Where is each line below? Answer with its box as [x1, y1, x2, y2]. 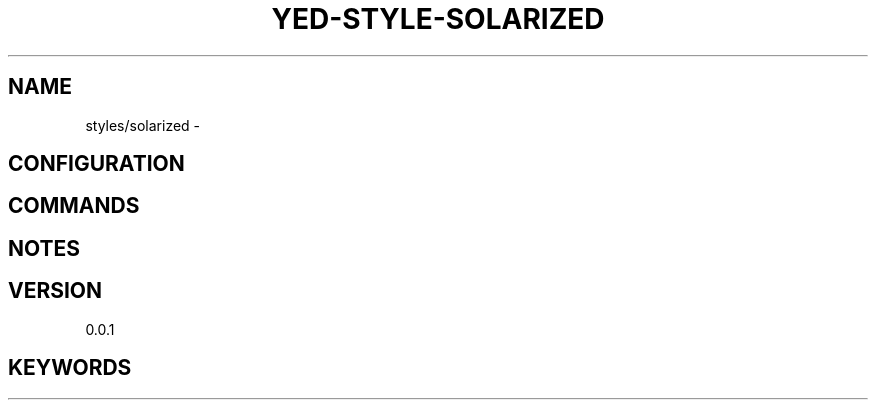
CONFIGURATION [8, 151, 185, 177]
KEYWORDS [8, 355, 132, 381]
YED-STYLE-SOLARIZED [271, 2, 605, 36]
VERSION [8, 278, 103, 304]
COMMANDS [8, 193, 140, 219]
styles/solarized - [85, 116, 201, 134]
